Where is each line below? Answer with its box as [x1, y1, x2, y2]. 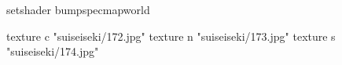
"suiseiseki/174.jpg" [6, 43, 99, 60]
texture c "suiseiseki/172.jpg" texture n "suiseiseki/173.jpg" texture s [6, 27, 336, 44]
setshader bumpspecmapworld [6, 2, 150, 17]
